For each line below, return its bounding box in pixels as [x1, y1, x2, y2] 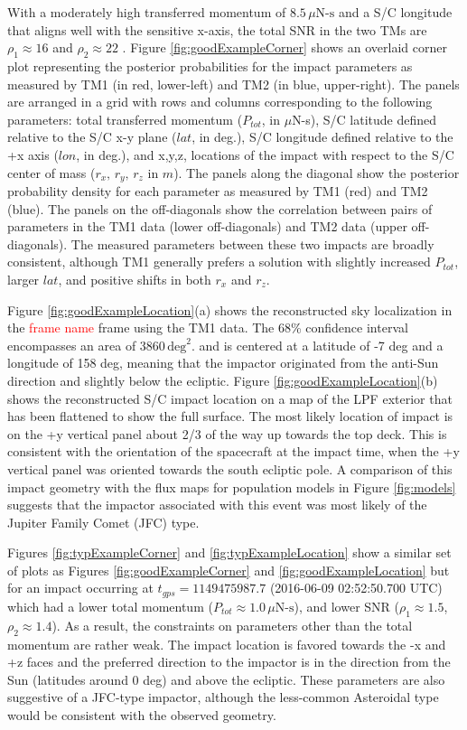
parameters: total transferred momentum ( [7, 109, 243, 128]
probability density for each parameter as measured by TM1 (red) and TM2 [7, 182, 428, 200]
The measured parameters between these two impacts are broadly [70, 234, 434, 253]
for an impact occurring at [7, 578, 154, 597]
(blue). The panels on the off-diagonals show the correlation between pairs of [7, 199, 433, 218]
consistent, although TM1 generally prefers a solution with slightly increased [7, 252, 431, 271]
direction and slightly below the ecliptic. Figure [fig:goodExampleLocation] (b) [7, 370, 438, 389]
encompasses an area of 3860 [7, 335, 165, 354]
